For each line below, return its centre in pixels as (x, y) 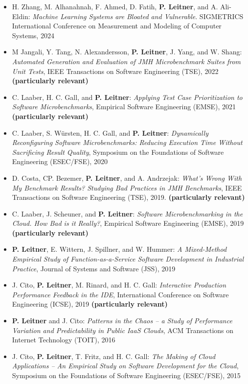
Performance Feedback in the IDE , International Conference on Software (120, 294)
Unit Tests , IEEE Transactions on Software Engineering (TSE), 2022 (115, 71)
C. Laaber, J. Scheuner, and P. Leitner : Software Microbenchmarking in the (127, 213)
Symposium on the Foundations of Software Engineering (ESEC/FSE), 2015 (126, 375)
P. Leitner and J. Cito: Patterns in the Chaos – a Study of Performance (122, 321)
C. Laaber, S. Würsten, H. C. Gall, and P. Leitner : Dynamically (110, 132)
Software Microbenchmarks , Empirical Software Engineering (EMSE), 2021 (124, 107)
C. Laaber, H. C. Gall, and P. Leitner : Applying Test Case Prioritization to (127, 97)
